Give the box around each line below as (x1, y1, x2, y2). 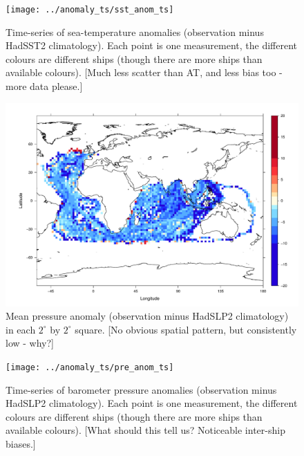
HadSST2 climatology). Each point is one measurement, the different (6, 38, 297, 53)
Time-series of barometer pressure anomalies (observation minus (6, 382, 277, 396)
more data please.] (6, 79, 83, 93)
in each (6, 322, 36, 336)
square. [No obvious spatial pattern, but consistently (75, 322, 297, 336)
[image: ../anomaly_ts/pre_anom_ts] (6, 362, 174, 372)
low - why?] (6, 336, 54, 350)
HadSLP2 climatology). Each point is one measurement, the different (6, 396, 298, 410)
